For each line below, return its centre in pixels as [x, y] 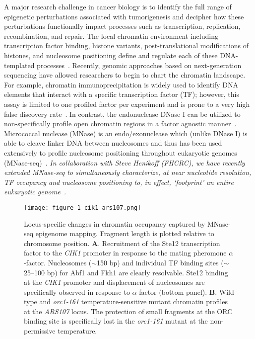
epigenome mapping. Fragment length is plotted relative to [125, 233]
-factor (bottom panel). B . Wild [185, 292]
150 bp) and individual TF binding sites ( [160, 262]
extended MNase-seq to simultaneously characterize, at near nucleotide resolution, [128, 172]
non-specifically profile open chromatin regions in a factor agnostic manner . [120, 124]
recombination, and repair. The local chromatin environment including [111, 36]
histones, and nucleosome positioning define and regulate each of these [111, 55]
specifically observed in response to [77, 292]
